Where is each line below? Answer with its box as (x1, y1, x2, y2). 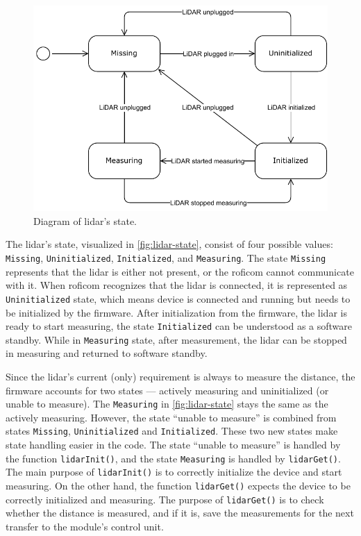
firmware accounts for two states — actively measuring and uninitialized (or (6, 383, 329, 397)
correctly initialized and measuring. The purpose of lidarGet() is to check (6, 492, 324, 506)
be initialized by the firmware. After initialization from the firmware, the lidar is (6, 305, 347, 319)
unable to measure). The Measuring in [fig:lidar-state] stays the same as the (6, 396, 328, 411)
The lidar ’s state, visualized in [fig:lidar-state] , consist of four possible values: (6, 237, 333, 251)
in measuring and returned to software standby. (6, 346, 208, 360)
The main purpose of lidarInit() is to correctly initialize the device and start (6, 464, 342, 479)
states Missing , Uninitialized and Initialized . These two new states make (6, 424, 338, 438)
